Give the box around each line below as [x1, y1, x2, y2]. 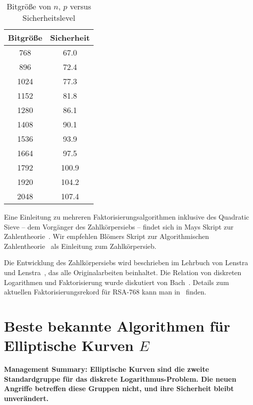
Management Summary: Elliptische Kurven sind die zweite [4, 364, 209, 374]
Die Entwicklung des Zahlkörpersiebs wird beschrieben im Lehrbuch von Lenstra [4, 257, 248, 268]
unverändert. [4, 393, 49, 403]
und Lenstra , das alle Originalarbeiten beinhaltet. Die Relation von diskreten [4, 267, 242, 277]
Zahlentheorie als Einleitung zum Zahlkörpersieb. [4, 240, 156, 251]
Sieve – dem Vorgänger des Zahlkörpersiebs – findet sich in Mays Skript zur [4, 221, 234, 231]
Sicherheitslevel [22, 12, 75, 23]
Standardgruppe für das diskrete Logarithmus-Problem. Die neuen [4, 373, 237, 384]
